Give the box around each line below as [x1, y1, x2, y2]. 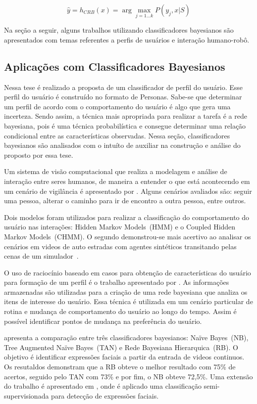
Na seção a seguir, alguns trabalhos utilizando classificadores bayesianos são [4, 25, 234, 35]
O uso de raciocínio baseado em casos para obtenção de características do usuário [4, 267, 251, 277]
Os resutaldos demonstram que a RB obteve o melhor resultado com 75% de [4, 361, 236, 372]
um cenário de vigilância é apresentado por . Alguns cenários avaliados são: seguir [4, 185, 252, 196]
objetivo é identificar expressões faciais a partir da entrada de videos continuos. [4, 352, 245, 362]
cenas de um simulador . [4, 251, 79, 261]
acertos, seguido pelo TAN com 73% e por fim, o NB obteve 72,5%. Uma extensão [4, 371, 253, 381]
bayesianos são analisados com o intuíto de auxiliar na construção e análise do [4, 140, 241, 150]
